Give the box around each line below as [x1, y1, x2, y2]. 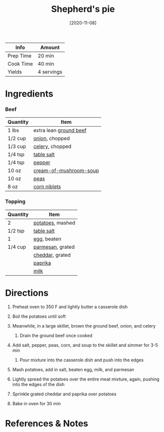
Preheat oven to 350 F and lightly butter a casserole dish [12, 303, 128, 310]
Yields [7, 68, 22, 75]
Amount [40, 44, 60, 50]
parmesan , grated [33, 243, 75, 250]
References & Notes [5, 418, 88, 429]
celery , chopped [33, 143, 72, 150]
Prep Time [7, 52, 32, 59]
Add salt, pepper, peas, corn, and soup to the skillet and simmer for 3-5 [12, 342, 158, 348]
